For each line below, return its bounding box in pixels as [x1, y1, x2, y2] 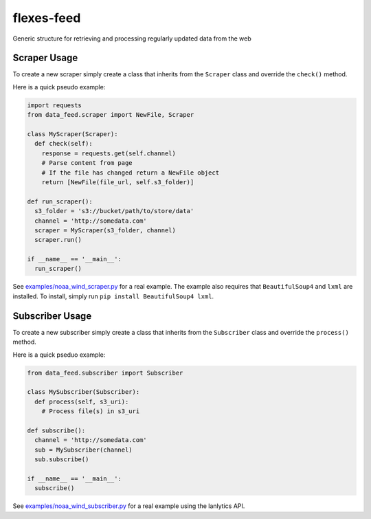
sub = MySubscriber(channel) [34, 445, 133, 454]
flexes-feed [12, 10, 81, 25]
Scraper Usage [12, 52, 78, 64]
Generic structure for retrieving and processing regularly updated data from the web [12, 34, 252, 43]
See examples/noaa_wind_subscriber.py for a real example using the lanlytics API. [12, 502, 245, 510]
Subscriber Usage [12, 310, 92, 322]
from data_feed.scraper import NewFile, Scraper [27, 111, 194, 119]
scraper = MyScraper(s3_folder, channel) [34, 226, 177, 234]
